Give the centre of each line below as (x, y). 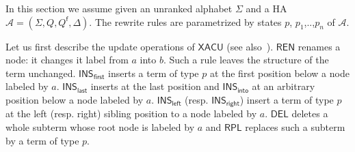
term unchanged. (41, 73)
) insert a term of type (287, 99)
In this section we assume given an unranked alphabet (119, 8)
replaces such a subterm (295, 127)
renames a (319, 46)
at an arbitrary (284, 86)
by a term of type (42, 140)
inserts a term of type (154, 73)
